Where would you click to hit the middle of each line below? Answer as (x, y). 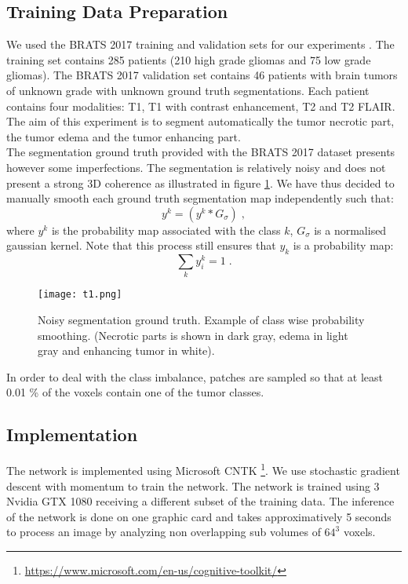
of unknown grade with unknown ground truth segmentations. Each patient (188, 90)
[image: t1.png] (80, 295)
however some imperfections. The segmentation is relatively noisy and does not (196, 167)
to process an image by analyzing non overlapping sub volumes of (164, 532)
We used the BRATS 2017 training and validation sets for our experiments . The (200, 44)
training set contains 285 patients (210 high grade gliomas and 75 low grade (189, 59)
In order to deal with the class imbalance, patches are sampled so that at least (195, 376)
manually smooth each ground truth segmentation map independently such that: (200, 198)
